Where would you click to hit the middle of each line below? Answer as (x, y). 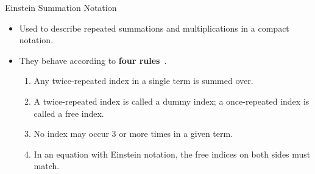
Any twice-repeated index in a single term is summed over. (143, 81)
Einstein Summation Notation (61, 7)
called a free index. (69, 113)
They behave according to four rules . (93, 60)
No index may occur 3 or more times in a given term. (133, 134)
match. (47, 166)
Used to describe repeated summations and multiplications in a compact (154, 28)
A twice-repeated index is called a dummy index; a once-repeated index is (172, 101)
